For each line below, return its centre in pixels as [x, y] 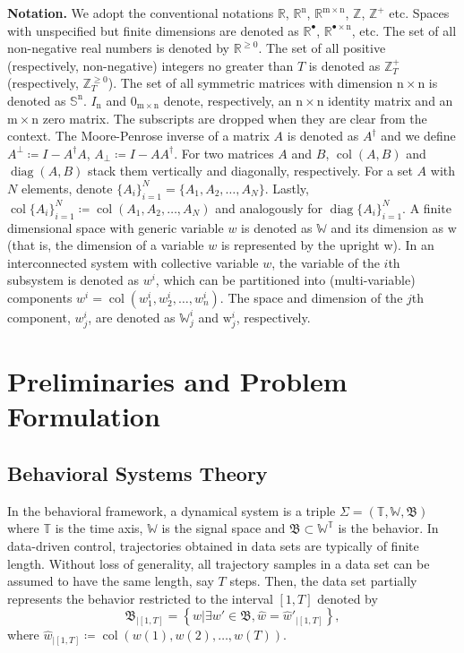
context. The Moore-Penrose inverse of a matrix [138, 136]
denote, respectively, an [228, 100]
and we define [418, 136]
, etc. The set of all [404, 30]
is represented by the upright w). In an [327, 245]
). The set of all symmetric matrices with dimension [250, 83]
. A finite [427, 207]
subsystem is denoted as [73, 280]
